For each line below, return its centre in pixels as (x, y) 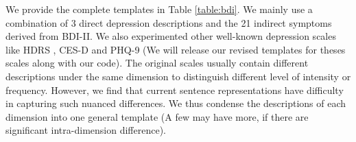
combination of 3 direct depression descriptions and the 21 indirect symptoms (169, 22)
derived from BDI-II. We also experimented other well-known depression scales (171, 36)
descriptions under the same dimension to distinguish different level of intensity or (178, 76)
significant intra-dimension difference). (86, 130)
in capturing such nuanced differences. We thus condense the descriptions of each (176, 103)
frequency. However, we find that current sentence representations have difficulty (175, 90)
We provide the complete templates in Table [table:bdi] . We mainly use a (159, 9)
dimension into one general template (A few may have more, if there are (157, 116)
